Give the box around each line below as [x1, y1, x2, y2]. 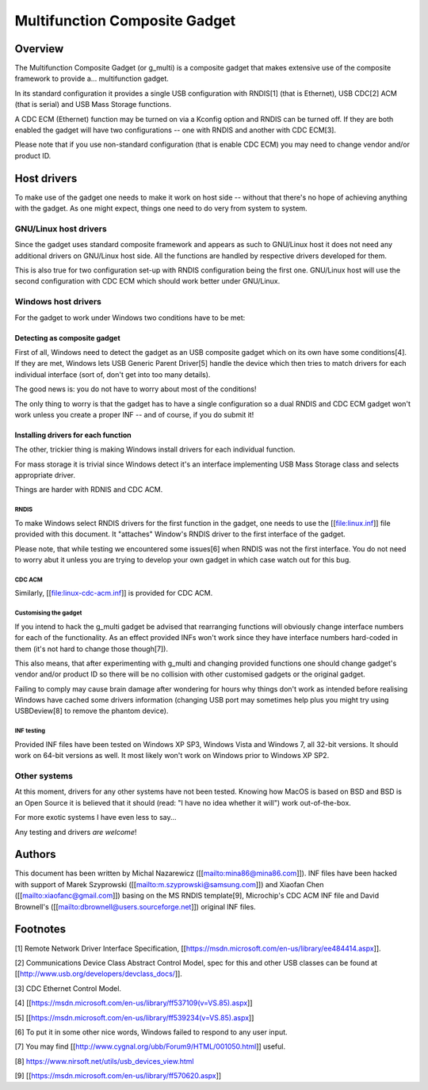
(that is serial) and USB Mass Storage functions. [14, 100, 172, 109]
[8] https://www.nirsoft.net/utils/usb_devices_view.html [14, 1056, 194, 1065]
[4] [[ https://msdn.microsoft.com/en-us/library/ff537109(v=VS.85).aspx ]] [14, 998, 253, 1008]
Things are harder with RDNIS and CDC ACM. [14, 485, 163, 494]
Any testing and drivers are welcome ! [14, 827, 137, 837]
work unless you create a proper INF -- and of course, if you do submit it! [14, 410, 254, 419]
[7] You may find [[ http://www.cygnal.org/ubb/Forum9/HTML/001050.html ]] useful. [14, 1042, 285, 1051]
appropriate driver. [14, 471, 75, 480]
